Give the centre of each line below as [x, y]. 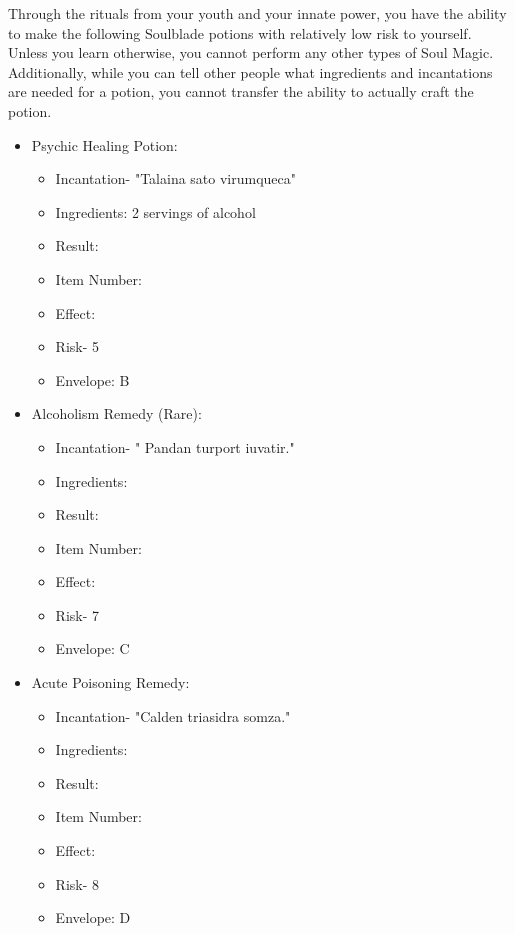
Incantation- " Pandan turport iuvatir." [175, 446]
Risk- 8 [77, 883]
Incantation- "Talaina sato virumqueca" [176, 178]
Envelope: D [93, 917]
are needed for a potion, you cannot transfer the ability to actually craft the [241, 91]
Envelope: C [92, 648]
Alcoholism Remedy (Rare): [116, 413]
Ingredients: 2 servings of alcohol [155, 211]
